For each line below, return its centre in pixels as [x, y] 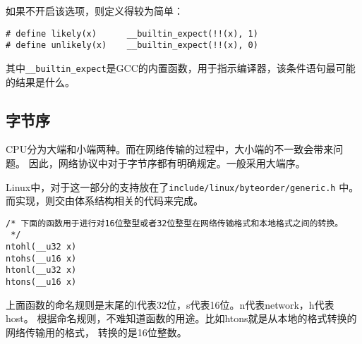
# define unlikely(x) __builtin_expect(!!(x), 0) [132, 45]
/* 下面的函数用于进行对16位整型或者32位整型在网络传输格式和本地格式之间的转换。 [175, 223]
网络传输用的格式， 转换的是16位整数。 [96, 332]
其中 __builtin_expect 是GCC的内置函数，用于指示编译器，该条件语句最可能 [181, 67]
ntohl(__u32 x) [41, 247]
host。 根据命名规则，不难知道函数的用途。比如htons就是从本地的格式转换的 [181, 318]
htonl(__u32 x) [41, 270]
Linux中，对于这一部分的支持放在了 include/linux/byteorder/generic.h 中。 [182, 186]
